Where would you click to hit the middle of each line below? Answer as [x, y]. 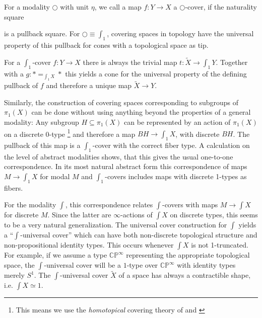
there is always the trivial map [130, 62]
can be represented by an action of [177, 122]
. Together [232, 62]
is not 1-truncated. [220, 245]
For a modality [27, 7]
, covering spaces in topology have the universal [180, 33]
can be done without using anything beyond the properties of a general [141, 112]
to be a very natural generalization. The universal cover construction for [116, 225]
